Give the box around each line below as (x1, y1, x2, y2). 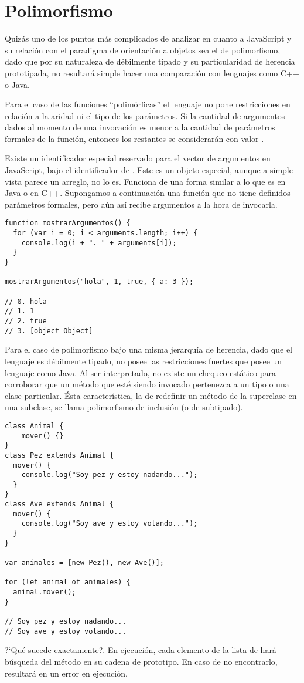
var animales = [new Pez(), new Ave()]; (5, 559, 165, 567)
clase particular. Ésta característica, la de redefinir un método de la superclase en (5, 389, 297, 401)
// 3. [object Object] (5, 326, 93, 335)
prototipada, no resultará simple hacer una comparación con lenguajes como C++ (5, 66, 299, 79)
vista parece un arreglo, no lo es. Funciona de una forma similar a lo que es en (5, 175, 286, 187)
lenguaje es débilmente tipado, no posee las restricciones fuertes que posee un (5, 354, 282, 367)
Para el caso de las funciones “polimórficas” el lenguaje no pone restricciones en (5, 98, 291, 110)
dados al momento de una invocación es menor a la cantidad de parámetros (5, 121, 275, 133)
